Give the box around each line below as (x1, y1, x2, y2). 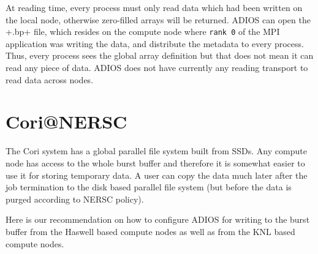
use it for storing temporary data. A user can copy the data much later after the (6, 168, 308, 181)
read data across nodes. (6, 73, 94, 86)
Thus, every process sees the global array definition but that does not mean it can (6, 49, 314, 62)
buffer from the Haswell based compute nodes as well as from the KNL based (6, 225, 295, 237)
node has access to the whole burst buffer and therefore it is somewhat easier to (6, 156, 305, 169)
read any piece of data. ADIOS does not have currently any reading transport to (6, 61, 308, 74)
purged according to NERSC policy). (6, 192, 144, 205)
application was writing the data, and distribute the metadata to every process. (6, 37, 304, 50)
